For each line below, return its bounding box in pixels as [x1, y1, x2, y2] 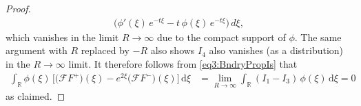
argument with [6, 43, 68, 57]
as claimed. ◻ [6, 89, 65, 103]
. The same [294, 29, 342, 44]
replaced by [81, 43, 130, 57]
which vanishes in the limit [6, 29, 119, 44]
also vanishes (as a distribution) [209, 43, 344, 57]
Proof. [6, 1, 31, 15]
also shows [150, 43, 195, 57]
